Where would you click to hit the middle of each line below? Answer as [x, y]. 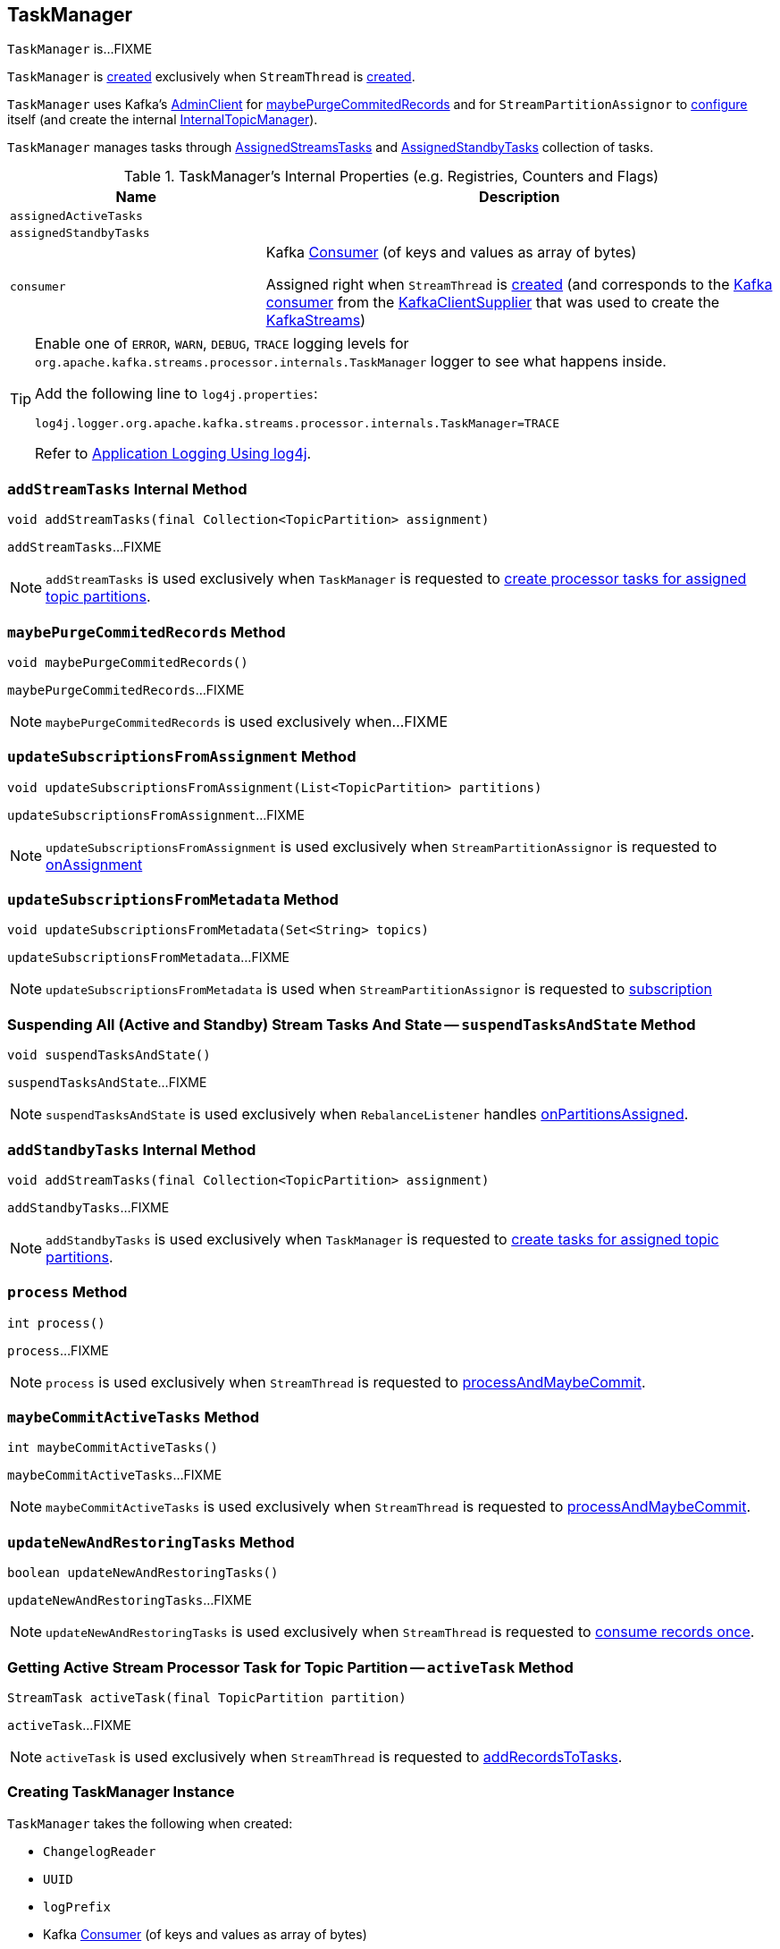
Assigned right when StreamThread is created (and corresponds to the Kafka [519, 285]
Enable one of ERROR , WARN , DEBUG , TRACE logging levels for [222, 344]
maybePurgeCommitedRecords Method [147, 632]
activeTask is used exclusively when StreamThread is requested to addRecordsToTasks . [334, 1756]
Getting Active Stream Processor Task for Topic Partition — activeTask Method [290, 1667]
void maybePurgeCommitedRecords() [128, 662]
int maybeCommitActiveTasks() [113, 1448]
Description [520, 197]
